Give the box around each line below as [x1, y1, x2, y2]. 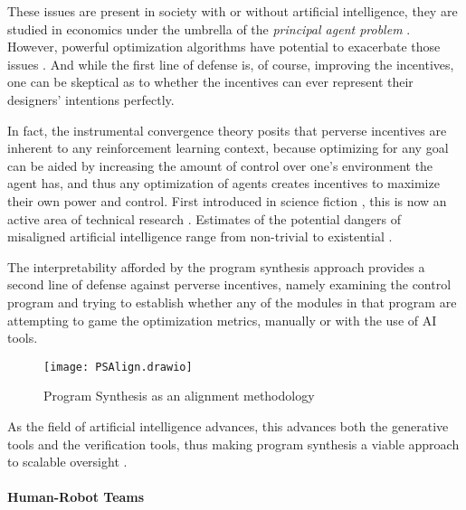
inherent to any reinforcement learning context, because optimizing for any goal [7, 138, 449, 157]
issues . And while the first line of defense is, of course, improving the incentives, [7, 54, 454, 73]
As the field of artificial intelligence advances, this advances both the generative [7, 416, 449, 435]
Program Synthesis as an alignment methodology [43, 386, 315, 405]
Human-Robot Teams [7, 487, 145, 506]
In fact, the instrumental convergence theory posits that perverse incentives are [7, 120, 447, 139]
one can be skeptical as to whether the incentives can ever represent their [7, 72, 414, 91]
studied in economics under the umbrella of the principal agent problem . [7, 19, 411, 38]
